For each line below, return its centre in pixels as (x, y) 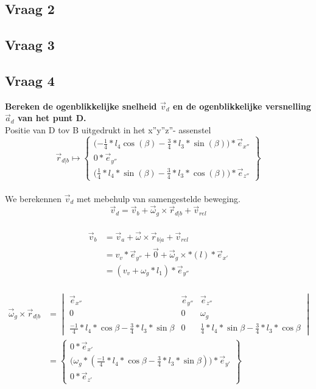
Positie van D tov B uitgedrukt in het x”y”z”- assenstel (108, 129)
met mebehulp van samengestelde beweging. (158, 198)
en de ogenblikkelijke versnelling (242, 106)
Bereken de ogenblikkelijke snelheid (81, 106)
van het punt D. (52, 118)
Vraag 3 (30, 45)
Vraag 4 (30, 80)
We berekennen (33, 198)
